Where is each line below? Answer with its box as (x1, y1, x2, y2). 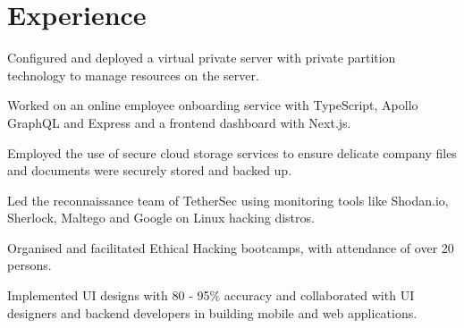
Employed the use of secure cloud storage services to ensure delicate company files (7, 143, 457, 162)
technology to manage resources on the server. (7, 65, 259, 84)
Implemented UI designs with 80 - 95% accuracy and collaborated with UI (7, 286, 415, 305)
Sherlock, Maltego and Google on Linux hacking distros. (7, 208, 315, 227)
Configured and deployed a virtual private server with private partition (7, 48, 396, 67)
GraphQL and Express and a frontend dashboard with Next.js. (7, 113, 351, 131)
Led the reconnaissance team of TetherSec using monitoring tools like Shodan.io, (7, 190, 449, 209)
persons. (7, 256, 52, 274)
